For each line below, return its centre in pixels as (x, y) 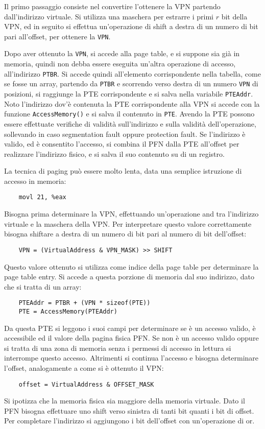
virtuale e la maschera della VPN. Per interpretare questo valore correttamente (128, 223)
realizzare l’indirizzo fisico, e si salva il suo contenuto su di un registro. (114, 153)
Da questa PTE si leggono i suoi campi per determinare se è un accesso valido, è (130, 328)
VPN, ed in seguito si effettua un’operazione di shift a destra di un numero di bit (131, 26)
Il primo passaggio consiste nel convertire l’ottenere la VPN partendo (112, 6)
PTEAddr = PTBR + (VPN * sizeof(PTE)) (85, 303)
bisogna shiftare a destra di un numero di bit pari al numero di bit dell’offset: (125, 234)
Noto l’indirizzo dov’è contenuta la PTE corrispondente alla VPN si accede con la (132, 103)
